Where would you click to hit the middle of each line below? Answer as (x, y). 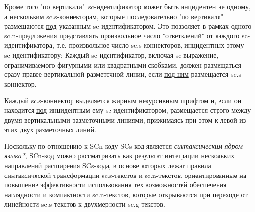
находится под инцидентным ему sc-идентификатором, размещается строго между (128, 110)
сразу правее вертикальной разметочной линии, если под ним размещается (117, 74)
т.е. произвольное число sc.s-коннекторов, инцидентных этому (150, 45)
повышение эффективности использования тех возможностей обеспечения (116, 185)
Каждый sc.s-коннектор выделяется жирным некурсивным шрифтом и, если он (123, 100)
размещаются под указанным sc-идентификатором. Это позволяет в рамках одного (128, 26)
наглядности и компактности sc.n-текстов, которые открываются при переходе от (126, 194)
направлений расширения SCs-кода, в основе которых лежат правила (108, 165)
